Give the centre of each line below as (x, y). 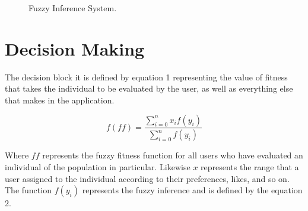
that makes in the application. (60, 100)
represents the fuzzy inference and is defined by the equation (192, 190)
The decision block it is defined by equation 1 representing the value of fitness (146, 77)
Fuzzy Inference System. (73, 8)
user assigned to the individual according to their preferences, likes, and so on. (147, 178)
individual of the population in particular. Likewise (98, 166)
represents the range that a (250, 166)
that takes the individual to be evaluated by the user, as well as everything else (149, 88)
